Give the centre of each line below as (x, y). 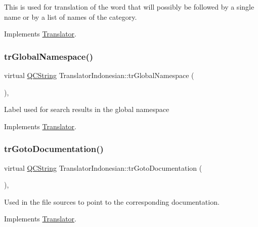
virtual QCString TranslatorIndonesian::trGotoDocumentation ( (103, 167)
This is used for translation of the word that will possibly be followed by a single (129, 7)
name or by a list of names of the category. (71, 16)
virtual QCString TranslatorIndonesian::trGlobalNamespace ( (99, 75)
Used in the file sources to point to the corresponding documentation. (112, 201)
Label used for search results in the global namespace (87, 109)
